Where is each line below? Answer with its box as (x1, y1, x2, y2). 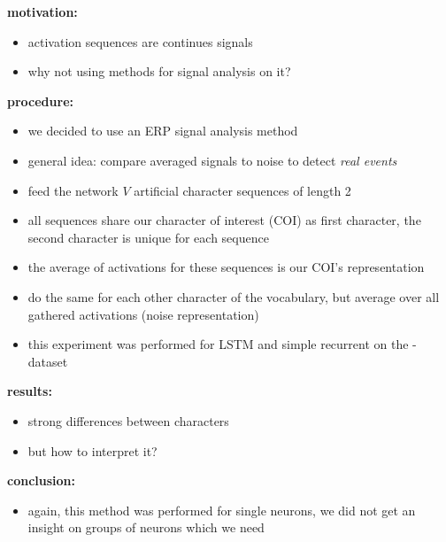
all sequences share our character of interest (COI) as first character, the (27, 211, 421, 229)
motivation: (7, 3, 78, 20)
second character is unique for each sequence (27, 228, 269, 246)
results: (7, 382, 52, 400)
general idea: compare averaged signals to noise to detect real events (27, 151, 397, 169)
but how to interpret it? (27, 441, 158, 460)
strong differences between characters (27, 411, 229, 430)
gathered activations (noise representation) (27, 305, 259, 323)
